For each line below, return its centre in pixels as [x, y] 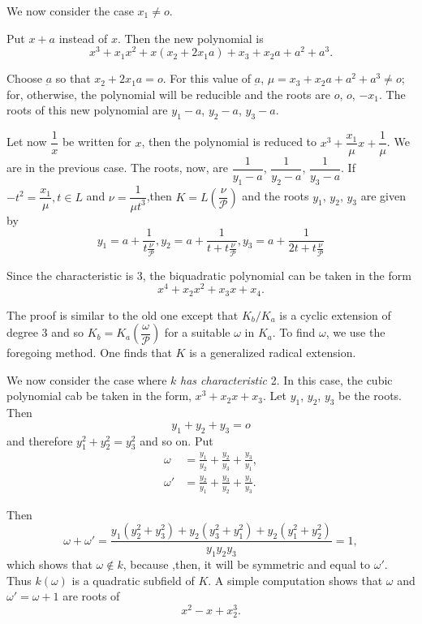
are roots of [91, 596]
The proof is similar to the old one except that [123, 314]
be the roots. [370, 396]
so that [73, 78]
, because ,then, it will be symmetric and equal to [246, 564]
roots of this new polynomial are [87, 110]
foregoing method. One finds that [89, 353]
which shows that [50, 564]
